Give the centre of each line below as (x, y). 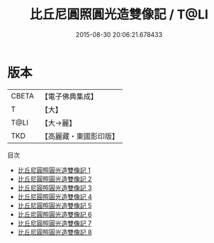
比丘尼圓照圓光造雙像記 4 (55, 196)
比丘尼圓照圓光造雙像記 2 (55, 179)
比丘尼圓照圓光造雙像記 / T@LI (119, 15)
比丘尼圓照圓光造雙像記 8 (55, 232)
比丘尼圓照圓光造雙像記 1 (54, 170)
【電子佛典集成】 (69, 96)
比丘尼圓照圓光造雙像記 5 (55, 205)
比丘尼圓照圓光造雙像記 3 (55, 188)
